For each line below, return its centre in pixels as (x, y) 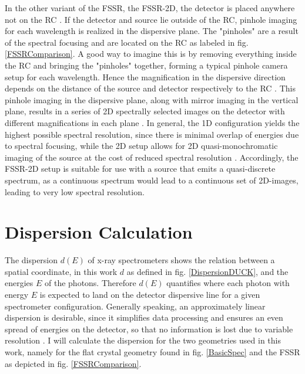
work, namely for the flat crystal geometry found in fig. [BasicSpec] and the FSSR (152, 351)
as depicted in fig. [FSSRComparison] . (73, 363)
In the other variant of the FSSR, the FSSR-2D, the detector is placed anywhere (150, 8)
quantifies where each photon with (228, 283)
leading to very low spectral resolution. (75, 191)
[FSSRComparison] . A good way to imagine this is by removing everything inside (151, 54)
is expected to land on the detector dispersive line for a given (150, 294)
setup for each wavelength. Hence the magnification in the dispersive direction (145, 76)
